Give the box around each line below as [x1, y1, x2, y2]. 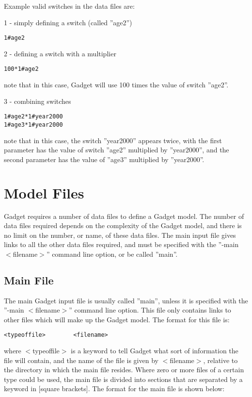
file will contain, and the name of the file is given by [4, 355, 158, 365]
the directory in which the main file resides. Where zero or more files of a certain [4, 364, 244, 375]
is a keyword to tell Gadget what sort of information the [71, 346, 238, 356]
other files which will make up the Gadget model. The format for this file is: [4, 314, 230, 324]
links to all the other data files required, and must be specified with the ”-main [4, 239, 239, 249]
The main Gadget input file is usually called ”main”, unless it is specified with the [4, 295, 248, 305]
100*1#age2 [4, 66, 39, 73]
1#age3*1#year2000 [4, 121, 63, 128]
